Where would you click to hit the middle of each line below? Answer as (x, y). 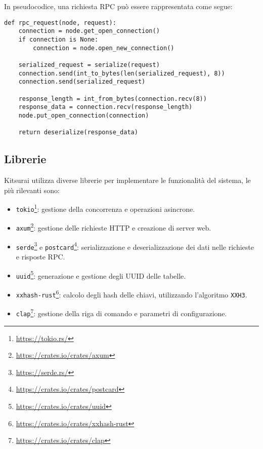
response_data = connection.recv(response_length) (105, 107)
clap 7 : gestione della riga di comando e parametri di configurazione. (121, 312)
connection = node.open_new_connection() (104, 48)
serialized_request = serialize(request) (89, 65)
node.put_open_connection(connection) (84, 115)
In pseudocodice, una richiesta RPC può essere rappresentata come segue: (118, 6)
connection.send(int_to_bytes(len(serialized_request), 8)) (122, 73)
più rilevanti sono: (32, 190)
